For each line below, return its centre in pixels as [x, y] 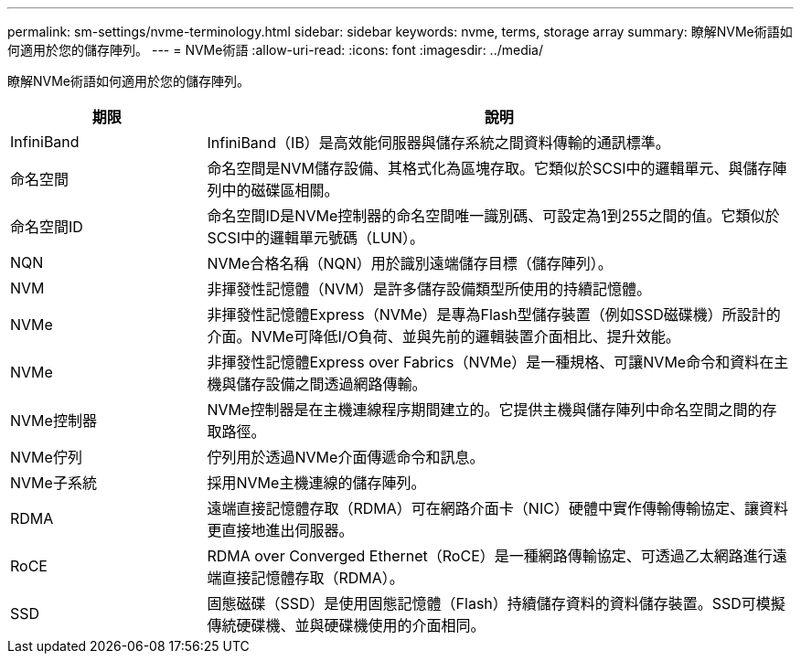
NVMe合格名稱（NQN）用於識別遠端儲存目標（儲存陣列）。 [410, 263]
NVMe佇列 [46, 457]
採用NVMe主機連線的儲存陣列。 [316, 483]
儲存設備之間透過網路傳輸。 [331, 384]
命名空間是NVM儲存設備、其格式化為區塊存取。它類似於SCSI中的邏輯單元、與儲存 [490, 168]
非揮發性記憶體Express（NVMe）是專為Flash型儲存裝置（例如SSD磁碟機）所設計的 [494, 315]
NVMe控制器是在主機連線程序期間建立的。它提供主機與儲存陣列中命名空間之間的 [485, 410]
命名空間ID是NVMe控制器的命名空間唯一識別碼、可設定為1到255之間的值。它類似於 [493, 216]
